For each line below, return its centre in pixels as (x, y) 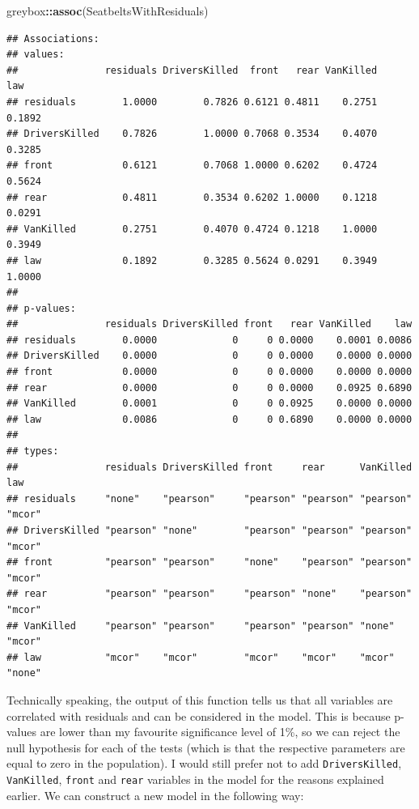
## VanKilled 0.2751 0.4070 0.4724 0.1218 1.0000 (192, 229)
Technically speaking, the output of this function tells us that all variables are (200, 699)
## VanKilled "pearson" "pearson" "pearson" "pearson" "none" (201, 626)
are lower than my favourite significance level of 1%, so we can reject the (220, 732)
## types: (33, 451)
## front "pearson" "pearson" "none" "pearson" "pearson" (209, 562)
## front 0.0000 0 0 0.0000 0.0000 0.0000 (209, 372)
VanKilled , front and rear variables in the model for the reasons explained (195, 779)
